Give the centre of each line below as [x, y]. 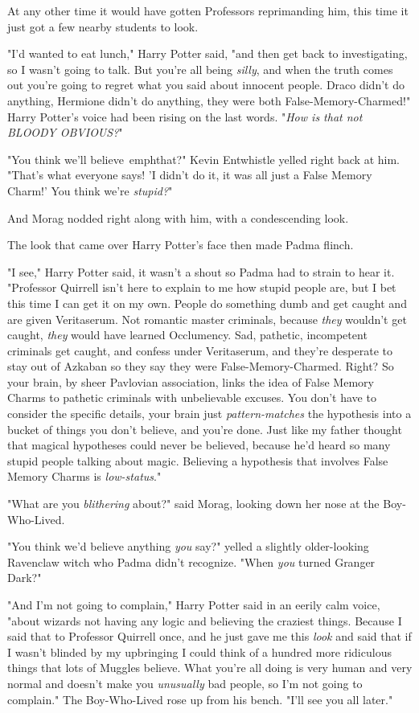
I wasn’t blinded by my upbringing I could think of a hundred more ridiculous [199, 652]
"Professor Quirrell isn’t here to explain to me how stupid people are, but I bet [202, 287]
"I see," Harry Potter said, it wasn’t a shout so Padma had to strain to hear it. [201, 271]
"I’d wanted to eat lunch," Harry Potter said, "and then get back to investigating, [207, 53]
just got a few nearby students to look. [103, 26]
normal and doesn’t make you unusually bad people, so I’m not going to [185, 683]
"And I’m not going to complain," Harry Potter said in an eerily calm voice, [194, 604]
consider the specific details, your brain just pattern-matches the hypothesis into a [209, 414]
